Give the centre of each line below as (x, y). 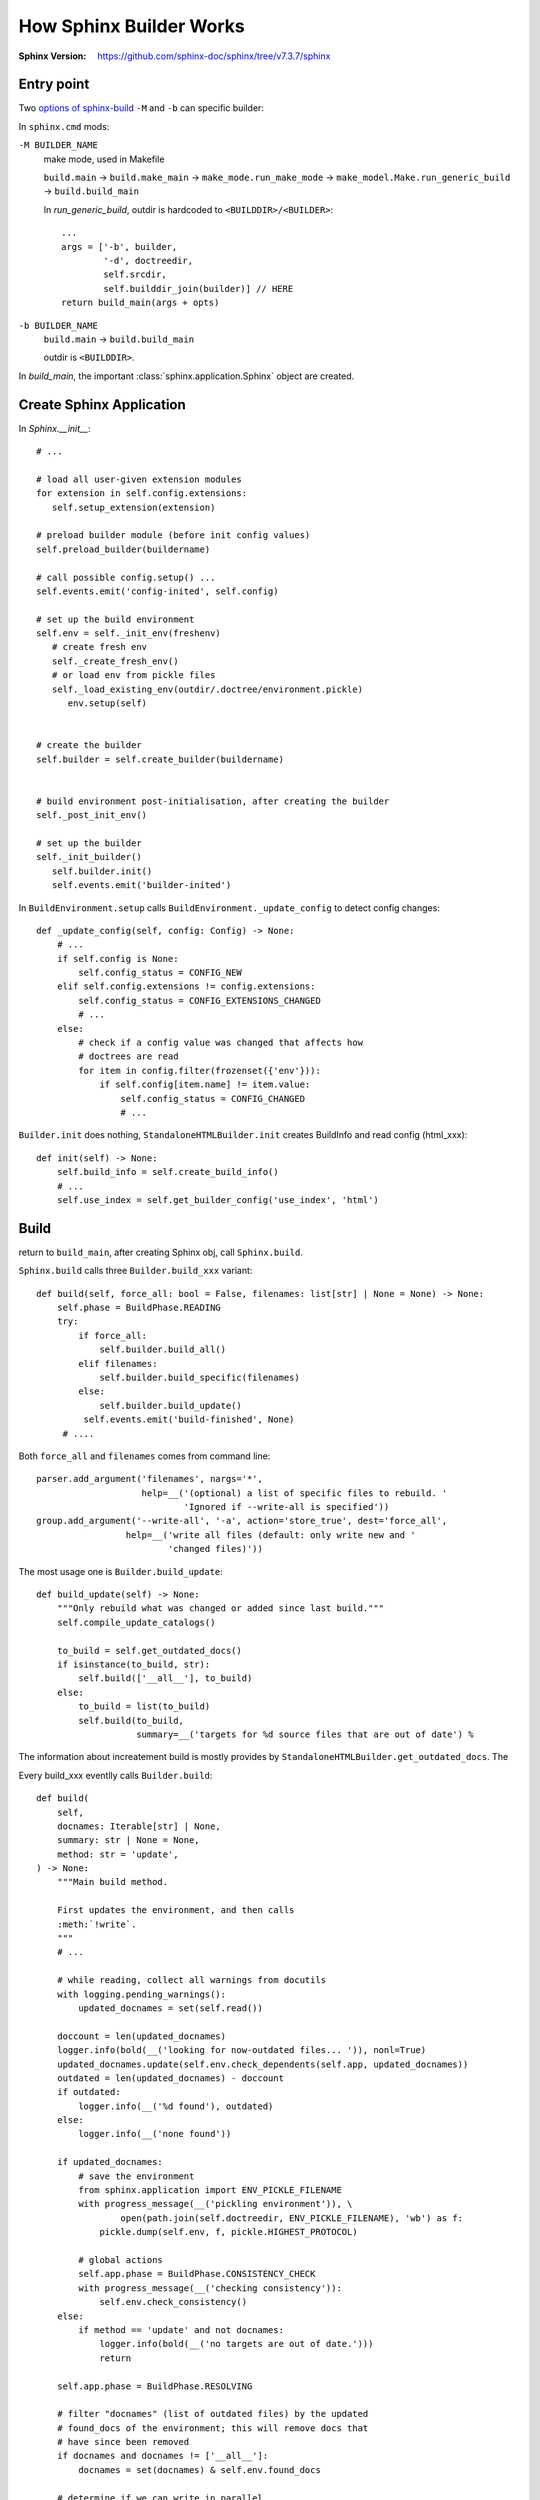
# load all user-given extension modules (139, 479)
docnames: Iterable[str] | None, (139, 1826)
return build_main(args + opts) (140, 303)
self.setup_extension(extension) (133, 507)
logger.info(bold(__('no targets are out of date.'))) (236, 2344)
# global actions (121, 2260)
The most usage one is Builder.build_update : (121, 1571)
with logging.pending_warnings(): (141, 1994)
